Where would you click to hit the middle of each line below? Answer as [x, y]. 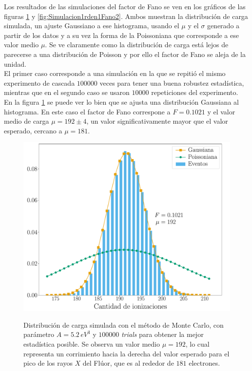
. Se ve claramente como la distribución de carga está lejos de [137, 45]
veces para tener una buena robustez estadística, [172, 83]
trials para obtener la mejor [162, 334]
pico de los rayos [48, 363]
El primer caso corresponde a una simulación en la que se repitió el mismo [115, 73]
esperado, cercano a [33, 130]
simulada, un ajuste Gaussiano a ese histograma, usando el [92, 26]
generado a [223, 26]
